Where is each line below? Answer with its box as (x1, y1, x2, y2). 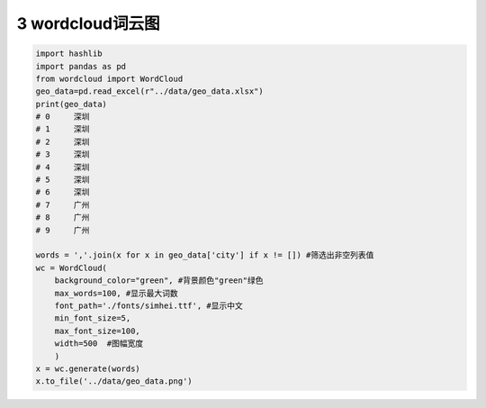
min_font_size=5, (54, 313, 131, 323)
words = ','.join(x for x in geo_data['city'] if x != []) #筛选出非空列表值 (35, 250, 374, 260)
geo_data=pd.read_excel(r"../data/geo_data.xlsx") (35, 86, 265, 96)
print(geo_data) (35, 99, 108, 109)
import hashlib (35, 49, 103, 59)
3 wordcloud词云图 (16, 14, 160, 33)
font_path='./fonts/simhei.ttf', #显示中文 (54, 300, 243, 311)
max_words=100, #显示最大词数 (54, 288, 179, 298)
